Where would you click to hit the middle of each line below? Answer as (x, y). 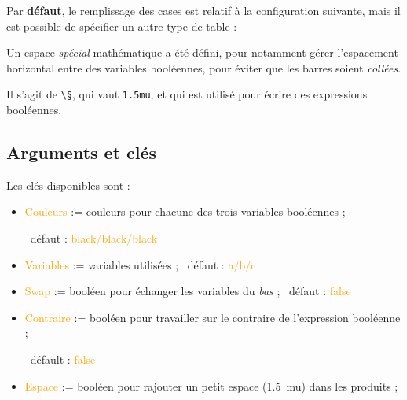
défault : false (63, 359)
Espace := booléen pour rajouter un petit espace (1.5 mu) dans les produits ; (211, 385)
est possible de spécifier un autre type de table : (122, 26)
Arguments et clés (82, 152)
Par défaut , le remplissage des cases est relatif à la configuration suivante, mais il (203, 10)
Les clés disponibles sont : (68, 185)
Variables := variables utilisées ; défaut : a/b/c (140, 264)
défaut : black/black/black (94, 238)
